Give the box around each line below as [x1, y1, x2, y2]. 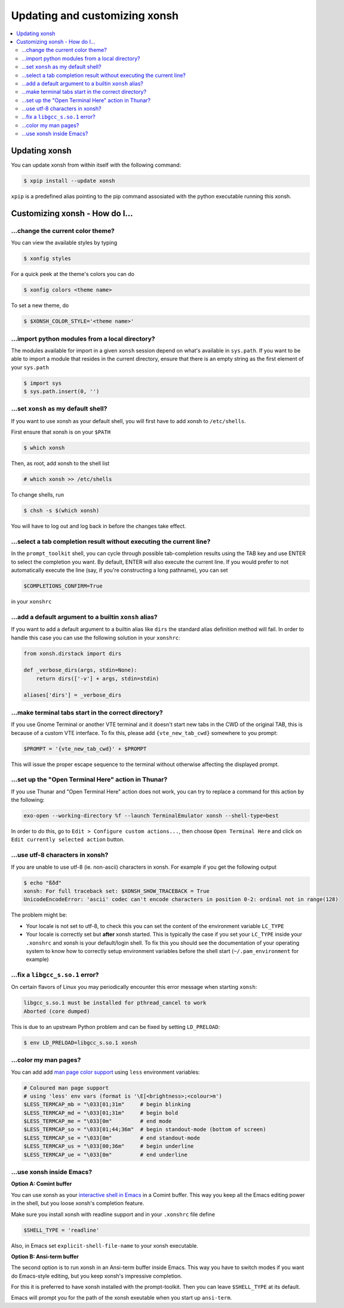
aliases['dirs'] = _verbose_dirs [23, 692, 122, 699]
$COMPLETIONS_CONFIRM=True [23, 583, 103, 590]
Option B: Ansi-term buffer [11, 1252, 79, 1260]
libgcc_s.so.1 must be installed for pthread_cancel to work [23, 1000, 207, 1006]
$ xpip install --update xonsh [23, 177, 116, 185]
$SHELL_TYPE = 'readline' [23, 1227, 100, 1233]
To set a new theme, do [11, 302, 69, 309]
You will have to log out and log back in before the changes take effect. [11, 523, 186, 530]
